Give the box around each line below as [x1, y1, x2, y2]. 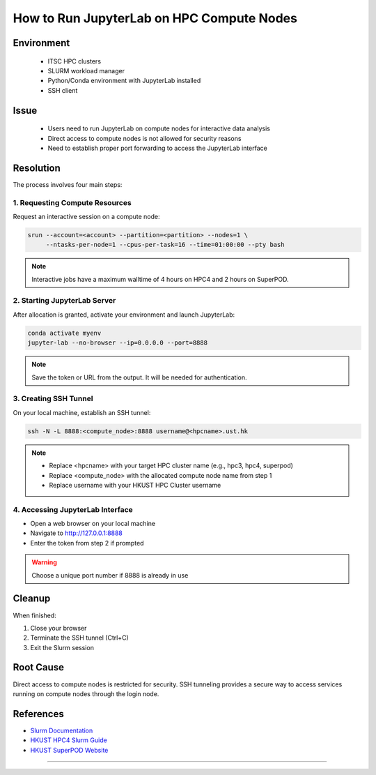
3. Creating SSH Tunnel [13, 394, 93, 404]
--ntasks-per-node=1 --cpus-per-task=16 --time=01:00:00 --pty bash [45, 241, 285, 249]
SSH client [47, 86, 78, 94]
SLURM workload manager [47, 66, 125, 75]
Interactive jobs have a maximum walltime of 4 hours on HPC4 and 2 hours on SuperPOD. [31, 275, 289, 283]
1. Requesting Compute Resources [13, 197, 132, 207]
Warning [31, 558, 57, 566]
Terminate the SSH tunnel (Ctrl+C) [30, 633, 129, 642]
